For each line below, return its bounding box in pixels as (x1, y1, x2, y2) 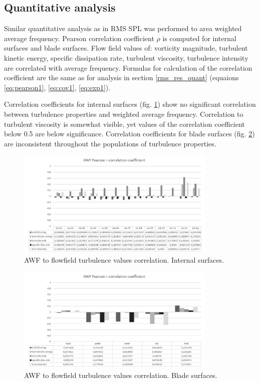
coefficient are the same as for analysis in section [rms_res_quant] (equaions (4, 72, 239, 83)
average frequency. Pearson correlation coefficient (4, 33, 154, 43)
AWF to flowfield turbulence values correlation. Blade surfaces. (24, 369, 217, 380)
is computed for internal (162, 33, 236, 43)
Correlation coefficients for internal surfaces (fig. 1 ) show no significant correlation (4, 99, 256, 109)
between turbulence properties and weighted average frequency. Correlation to (4, 108, 243, 119)
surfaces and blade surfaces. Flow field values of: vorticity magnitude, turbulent (4, 43, 248, 53)
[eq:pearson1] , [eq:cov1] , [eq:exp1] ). (4, 82, 111, 92)
